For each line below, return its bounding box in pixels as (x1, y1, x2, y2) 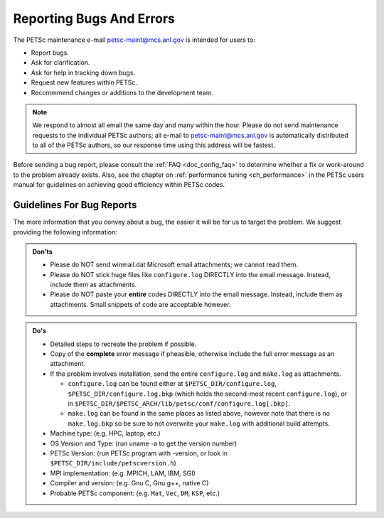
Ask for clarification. (31, 58, 90, 67)
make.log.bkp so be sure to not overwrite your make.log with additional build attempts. (68, 419, 330, 428)
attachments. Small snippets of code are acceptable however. (50, 300, 231, 308)
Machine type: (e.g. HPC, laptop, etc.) (50, 429, 161, 438)
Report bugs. (31, 48, 69, 57)
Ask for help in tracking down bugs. (31, 68, 135, 77)
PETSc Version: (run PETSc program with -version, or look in (50, 448, 228, 458)
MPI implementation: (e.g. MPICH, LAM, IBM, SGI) (50, 469, 196, 477)
